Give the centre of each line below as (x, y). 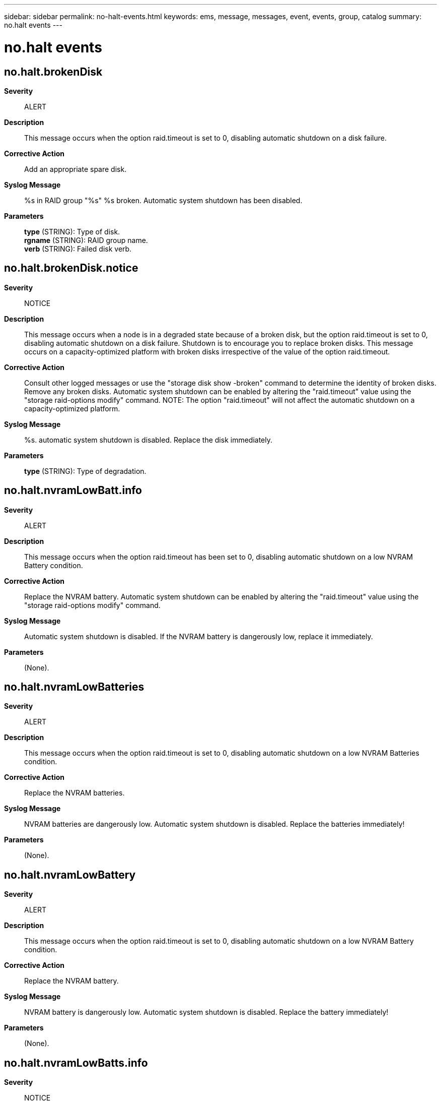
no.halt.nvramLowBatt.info (73, 491)
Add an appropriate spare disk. (76, 169)
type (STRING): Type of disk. (72, 231)
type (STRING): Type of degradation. (85, 471)
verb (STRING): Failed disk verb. (78, 249)
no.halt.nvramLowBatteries (74, 687)
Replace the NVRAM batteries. (75, 793)
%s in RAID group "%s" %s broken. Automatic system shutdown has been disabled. (163, 200)
